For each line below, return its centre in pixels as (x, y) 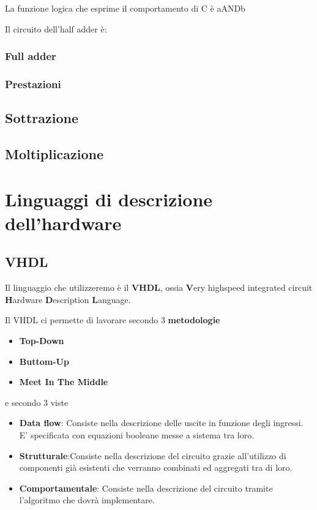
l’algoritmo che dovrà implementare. (87, 500)
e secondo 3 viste (37, 402)
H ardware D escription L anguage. (68, 299)
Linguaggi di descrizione (109, 199)
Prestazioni (33, 84)
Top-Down (42, 340)
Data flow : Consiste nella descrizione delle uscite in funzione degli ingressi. (161, 423)
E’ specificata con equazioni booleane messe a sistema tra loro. (137, 434)
